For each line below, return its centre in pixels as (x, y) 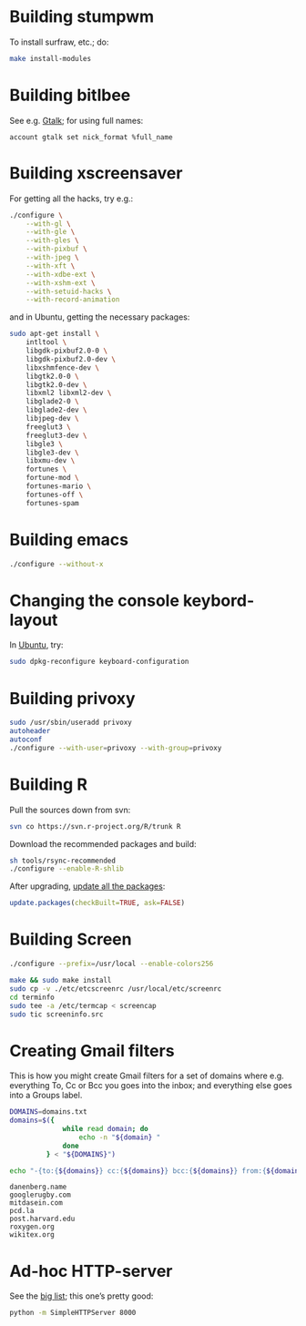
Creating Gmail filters (92, 1051)
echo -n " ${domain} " (120, 1137)
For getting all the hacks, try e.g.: (71, 199)
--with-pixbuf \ (57, 249)
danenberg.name (38, 1187)
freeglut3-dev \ (57, 435)
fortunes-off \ (55, 495)
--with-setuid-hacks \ (69, 291)
